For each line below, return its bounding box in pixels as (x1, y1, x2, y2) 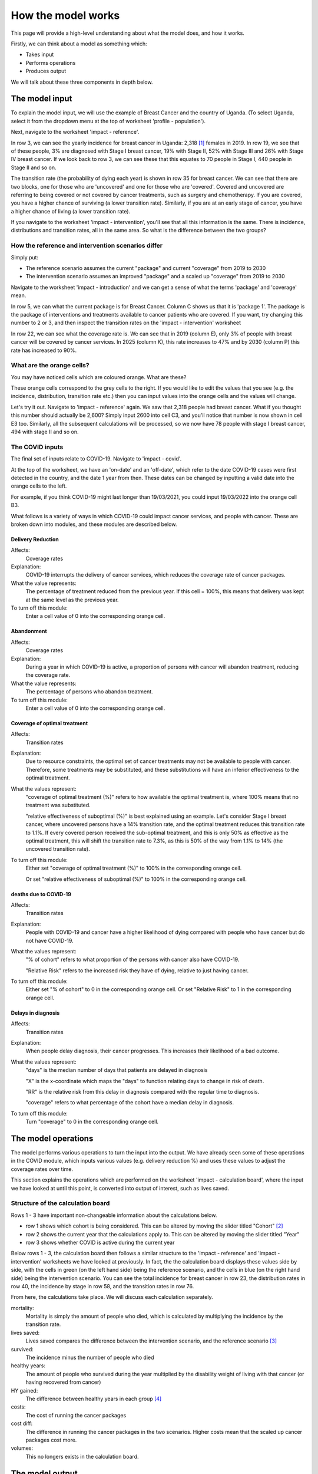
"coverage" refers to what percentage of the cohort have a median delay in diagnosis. (25, 1099, 234, 1106)
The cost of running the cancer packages (25, 1412, 127, 1419)
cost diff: (11, 1420, 33, 1427)
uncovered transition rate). (25, 845, 91, 853)
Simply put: (11, 254, 38, 261)
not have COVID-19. (25, 937, 74, 944)
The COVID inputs (11, 443, 64, 451)
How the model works (11, 9, 120, 22)
